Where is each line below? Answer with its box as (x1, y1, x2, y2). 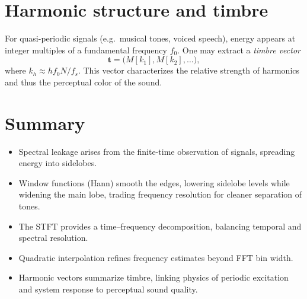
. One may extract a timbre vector (177, 43, 300, 56)
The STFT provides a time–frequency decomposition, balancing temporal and (18, 220, 302, 232)
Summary (5, 110, 85, 135)
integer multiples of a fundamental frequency (5, 43, 167, 56)
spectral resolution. (18, 231, 88, 244)
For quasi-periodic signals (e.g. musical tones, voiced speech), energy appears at (5, 32, 296, 44)
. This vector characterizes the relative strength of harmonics (78, 64, 300, 77)
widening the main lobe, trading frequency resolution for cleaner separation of (18, 188, 302, 201)
